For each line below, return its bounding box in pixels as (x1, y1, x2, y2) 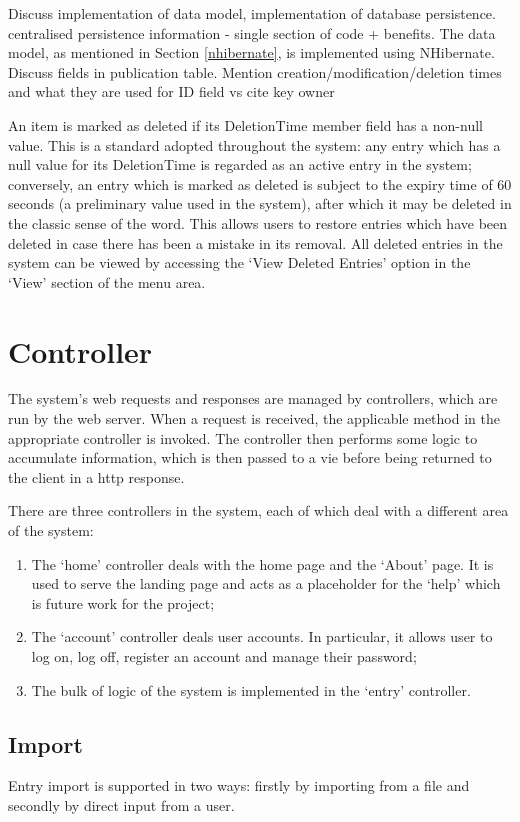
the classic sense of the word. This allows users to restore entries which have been (8, 212, 508, 233)
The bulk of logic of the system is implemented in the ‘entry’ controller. (31, 679, 471, 700)
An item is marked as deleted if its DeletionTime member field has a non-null (8, 114, 483, 135)
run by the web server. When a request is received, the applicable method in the (8, 408, 500, 429)
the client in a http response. (8, 466, 185, 487)
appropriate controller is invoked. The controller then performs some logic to (8, 427, 478, 448)
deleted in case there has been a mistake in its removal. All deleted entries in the (8, 232, 503, 253)
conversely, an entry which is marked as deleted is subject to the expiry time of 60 (8, 173, 512, 194)
